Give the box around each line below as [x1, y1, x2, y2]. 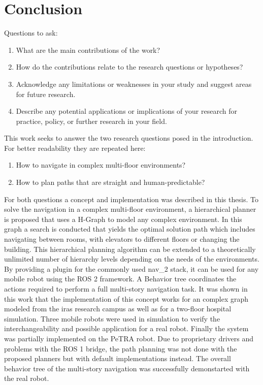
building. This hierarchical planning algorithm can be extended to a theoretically [4, 243, 256, 254]
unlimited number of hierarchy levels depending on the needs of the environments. [4, 253, 259, 264]
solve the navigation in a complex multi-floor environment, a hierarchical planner [4, 204, 256, 214]
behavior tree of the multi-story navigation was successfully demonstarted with [4, 363, 250, 373]
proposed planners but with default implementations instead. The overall [4, 353, 231, 364]
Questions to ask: [4, 27, 58, 38]
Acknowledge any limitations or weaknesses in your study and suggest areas [16, 78, 252, 89]
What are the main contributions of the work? [16, 44, 160, 55]
